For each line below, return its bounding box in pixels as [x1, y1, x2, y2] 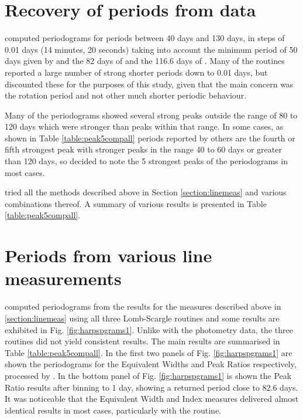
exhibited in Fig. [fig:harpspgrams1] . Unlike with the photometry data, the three [5, 323, 293, 336]
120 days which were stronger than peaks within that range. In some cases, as [5, 120, 284, 133]
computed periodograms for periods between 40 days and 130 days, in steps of [5, 32, 285, 44]
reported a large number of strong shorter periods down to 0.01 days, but [5, 66, 268, 78]
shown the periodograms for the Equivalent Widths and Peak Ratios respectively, [5, 358, 297, 370]
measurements [5, 266, 122, 290]
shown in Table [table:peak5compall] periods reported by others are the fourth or [5, 131, 295, 144]
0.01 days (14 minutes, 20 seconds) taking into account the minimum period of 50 [5, 43, 298, 55]
